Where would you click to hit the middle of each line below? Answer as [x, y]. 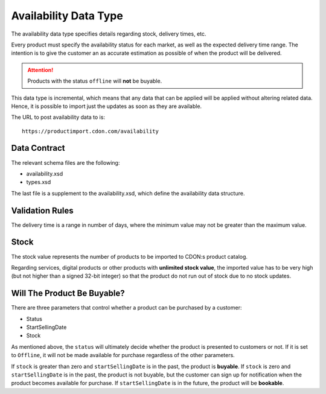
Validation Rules [42, 210]
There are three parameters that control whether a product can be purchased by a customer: [126, 308]
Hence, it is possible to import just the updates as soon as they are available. [107, 106]
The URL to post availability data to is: [58, 117]
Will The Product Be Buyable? [68, 294]
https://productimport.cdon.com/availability [91, 131]
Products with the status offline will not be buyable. [95, 81]
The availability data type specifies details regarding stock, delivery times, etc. [109, 34]
